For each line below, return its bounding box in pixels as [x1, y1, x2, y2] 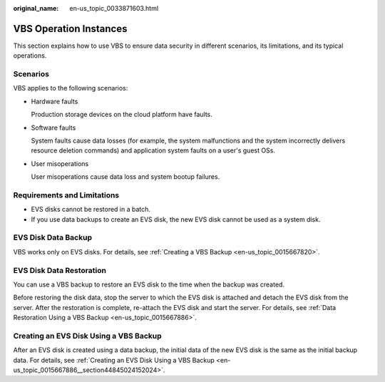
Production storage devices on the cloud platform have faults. [31, 110, 213, 119]
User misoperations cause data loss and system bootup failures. [31, 172, 220, 181]
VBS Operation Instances [13, 22, 128, 35]
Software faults [31, 123, 76, 132]
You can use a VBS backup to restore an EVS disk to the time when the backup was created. [13, 280, 285, 289]
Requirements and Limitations [13, 190, 120, 200]
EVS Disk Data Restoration [13, 265, 107, 275]
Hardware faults [31, 97, 78, 105]
